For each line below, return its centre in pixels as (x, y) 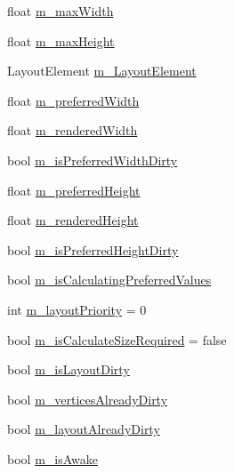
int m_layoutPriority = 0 (77, 309)
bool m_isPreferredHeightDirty (93, 249)
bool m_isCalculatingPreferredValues (109, 280)
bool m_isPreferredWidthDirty (93, 160)
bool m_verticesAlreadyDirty (88, 399)
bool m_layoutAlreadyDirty (84, 429)
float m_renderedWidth (73, 130)
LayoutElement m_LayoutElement (102, 71)
